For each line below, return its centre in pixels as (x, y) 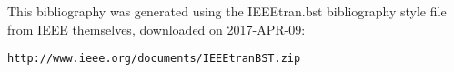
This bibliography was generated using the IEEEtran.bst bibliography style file (227, 11)
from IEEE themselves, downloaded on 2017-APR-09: (156, 29)
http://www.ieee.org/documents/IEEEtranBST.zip (154, 59)
